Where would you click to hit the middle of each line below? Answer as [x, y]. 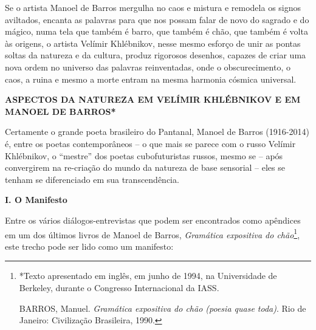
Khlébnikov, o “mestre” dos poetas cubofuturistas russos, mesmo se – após [144, 155]
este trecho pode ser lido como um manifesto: [89, 246]
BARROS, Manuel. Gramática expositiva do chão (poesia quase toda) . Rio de [163, 308]
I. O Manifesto [36, 200]
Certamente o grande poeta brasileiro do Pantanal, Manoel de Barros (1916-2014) [157, 132]
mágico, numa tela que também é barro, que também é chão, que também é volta [156, 31]
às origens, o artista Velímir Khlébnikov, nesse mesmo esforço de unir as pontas [153, 43]
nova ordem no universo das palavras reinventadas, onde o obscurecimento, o [148, 67]
